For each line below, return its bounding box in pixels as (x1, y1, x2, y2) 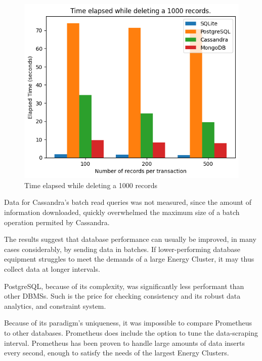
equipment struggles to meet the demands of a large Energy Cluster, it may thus (4, 254, 254, 264)
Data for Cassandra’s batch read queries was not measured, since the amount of (4, 197, 251, 207)
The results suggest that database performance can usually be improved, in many (4, 234, 256, 244)
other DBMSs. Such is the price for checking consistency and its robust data (4, 291, 241, 301)
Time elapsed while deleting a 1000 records (24, 179, 158, 190)
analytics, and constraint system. (4, 300, 106, 311)
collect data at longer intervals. (4, 264, 100, 274)
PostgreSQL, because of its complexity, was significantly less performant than (4, 280, 244, 291)
